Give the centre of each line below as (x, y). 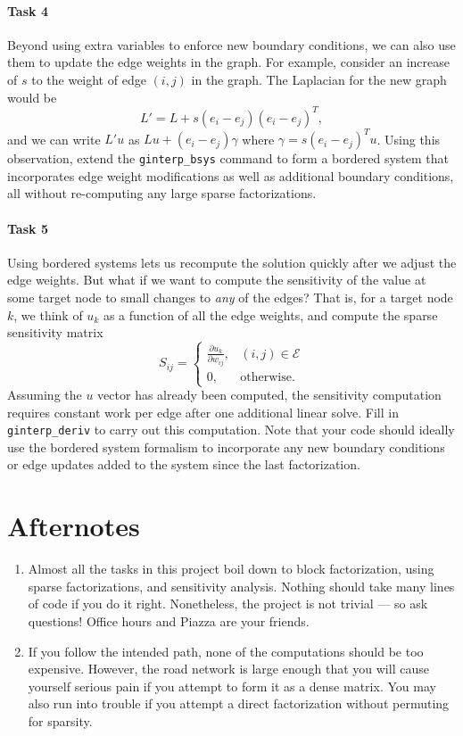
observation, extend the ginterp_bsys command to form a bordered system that (228, 158)
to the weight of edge (89, 79)
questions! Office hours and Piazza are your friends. (169, 620)
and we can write (54, 139)
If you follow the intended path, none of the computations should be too (226, 651)
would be (32, 97)
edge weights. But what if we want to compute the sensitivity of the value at (217, 280)
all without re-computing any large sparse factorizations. (162, 193)
